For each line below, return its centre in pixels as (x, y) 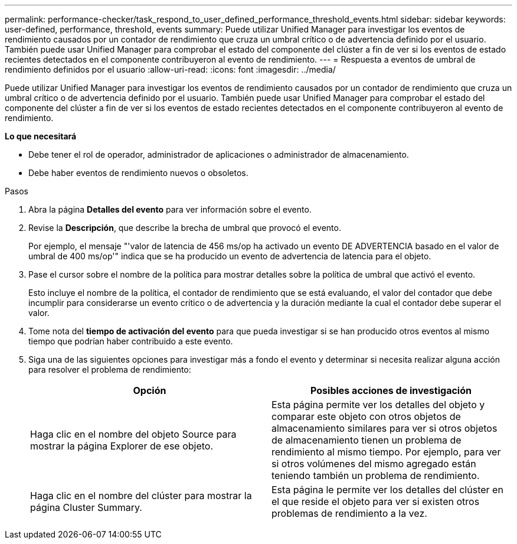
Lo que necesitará (41, 136)
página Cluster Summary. (86, 507)
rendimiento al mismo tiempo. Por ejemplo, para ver (386, 452)
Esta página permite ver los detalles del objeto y (378, 405)
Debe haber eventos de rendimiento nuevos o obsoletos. (138, 173)
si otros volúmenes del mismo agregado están (374, 464)
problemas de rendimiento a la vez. (349, 513)
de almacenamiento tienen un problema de (367, 440)
